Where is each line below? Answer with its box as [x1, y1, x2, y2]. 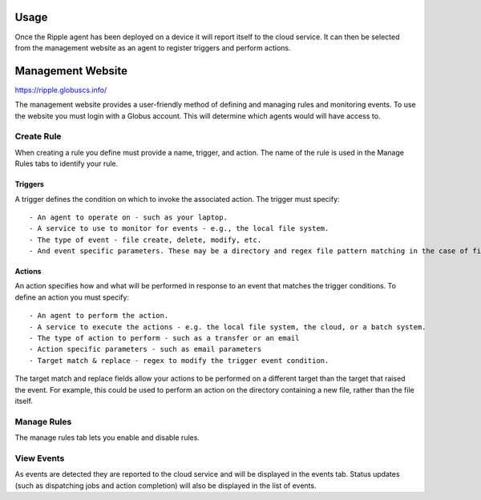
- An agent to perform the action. [29, 311, 169, 321]
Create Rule [14, 131, 62, 142]
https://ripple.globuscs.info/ [14, 85, 107, 95]
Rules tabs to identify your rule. [14, 159, 119, 168]
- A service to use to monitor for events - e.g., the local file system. [29, 224, 329, 233]
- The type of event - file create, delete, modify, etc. [29, 235, 262, 244]
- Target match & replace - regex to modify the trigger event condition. [29, 356, 329, 365]
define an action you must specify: [14, 292, 130, 302]
